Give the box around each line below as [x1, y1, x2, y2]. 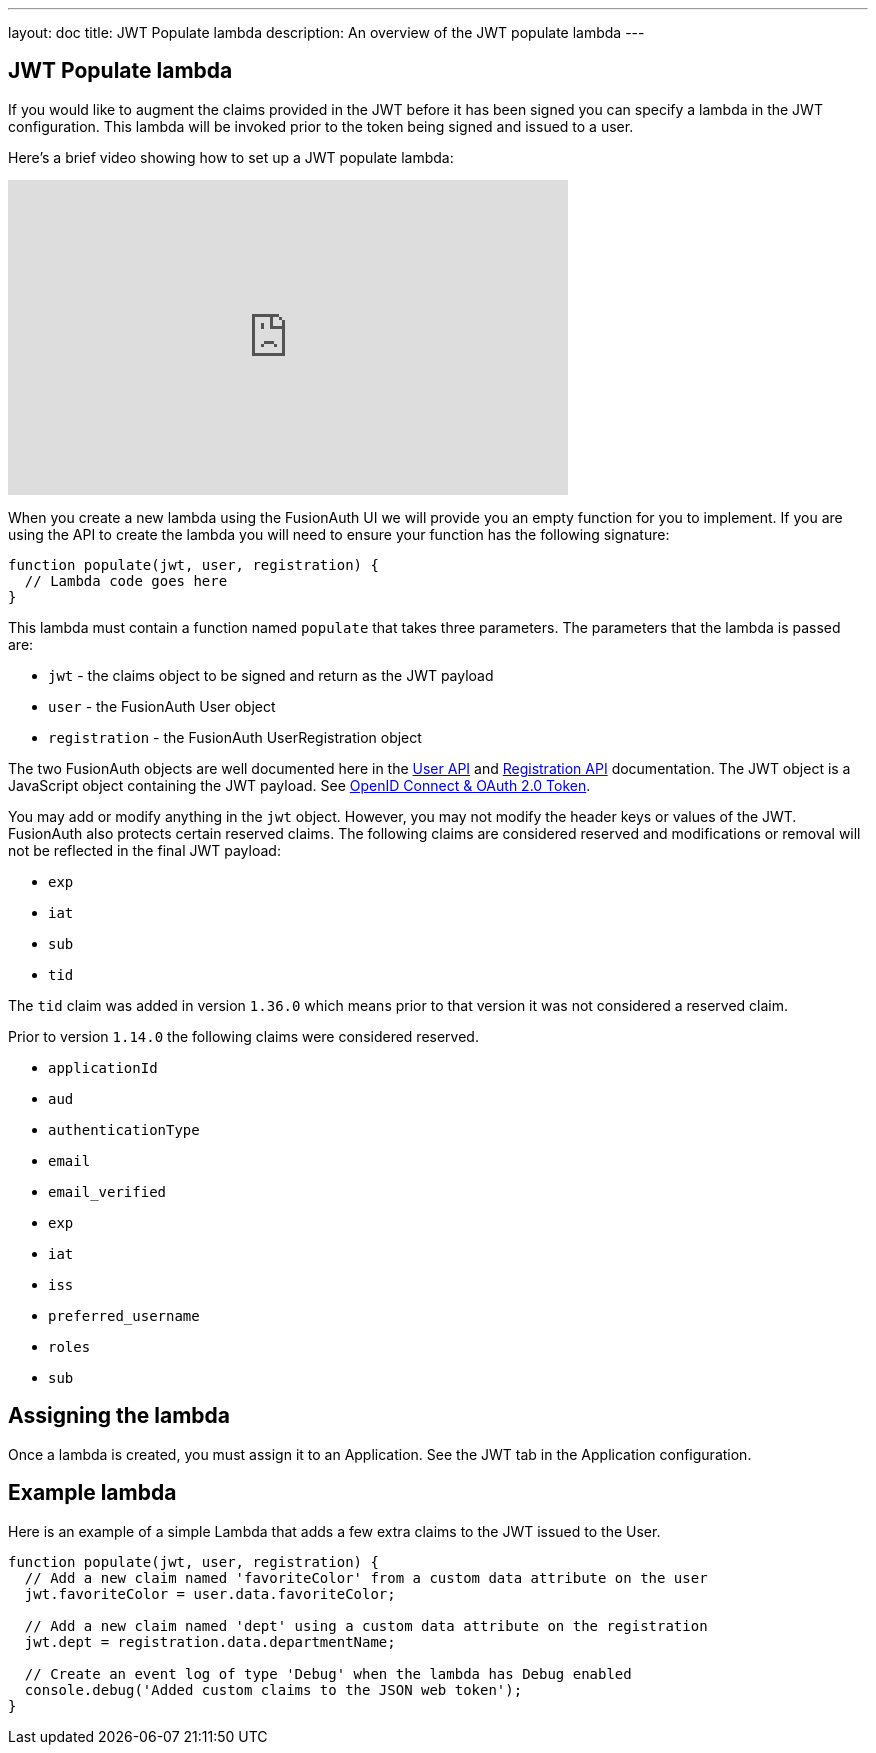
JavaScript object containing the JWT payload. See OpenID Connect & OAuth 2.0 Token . [8, 776, 591, 794]
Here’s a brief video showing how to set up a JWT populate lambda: [8, 148, 454, 166]
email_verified [48, 1183, 167, 1200]
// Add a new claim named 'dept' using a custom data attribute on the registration [24, 1617, 708, 1634]
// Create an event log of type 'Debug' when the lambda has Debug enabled [24, 1665, 632, 1682]
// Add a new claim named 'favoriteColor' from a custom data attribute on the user [24, 1569, 708, 1586]
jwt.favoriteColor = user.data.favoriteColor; [24, 1585, 396, 1602]
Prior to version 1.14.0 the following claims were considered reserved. [8, 1027, 479, 1045]
